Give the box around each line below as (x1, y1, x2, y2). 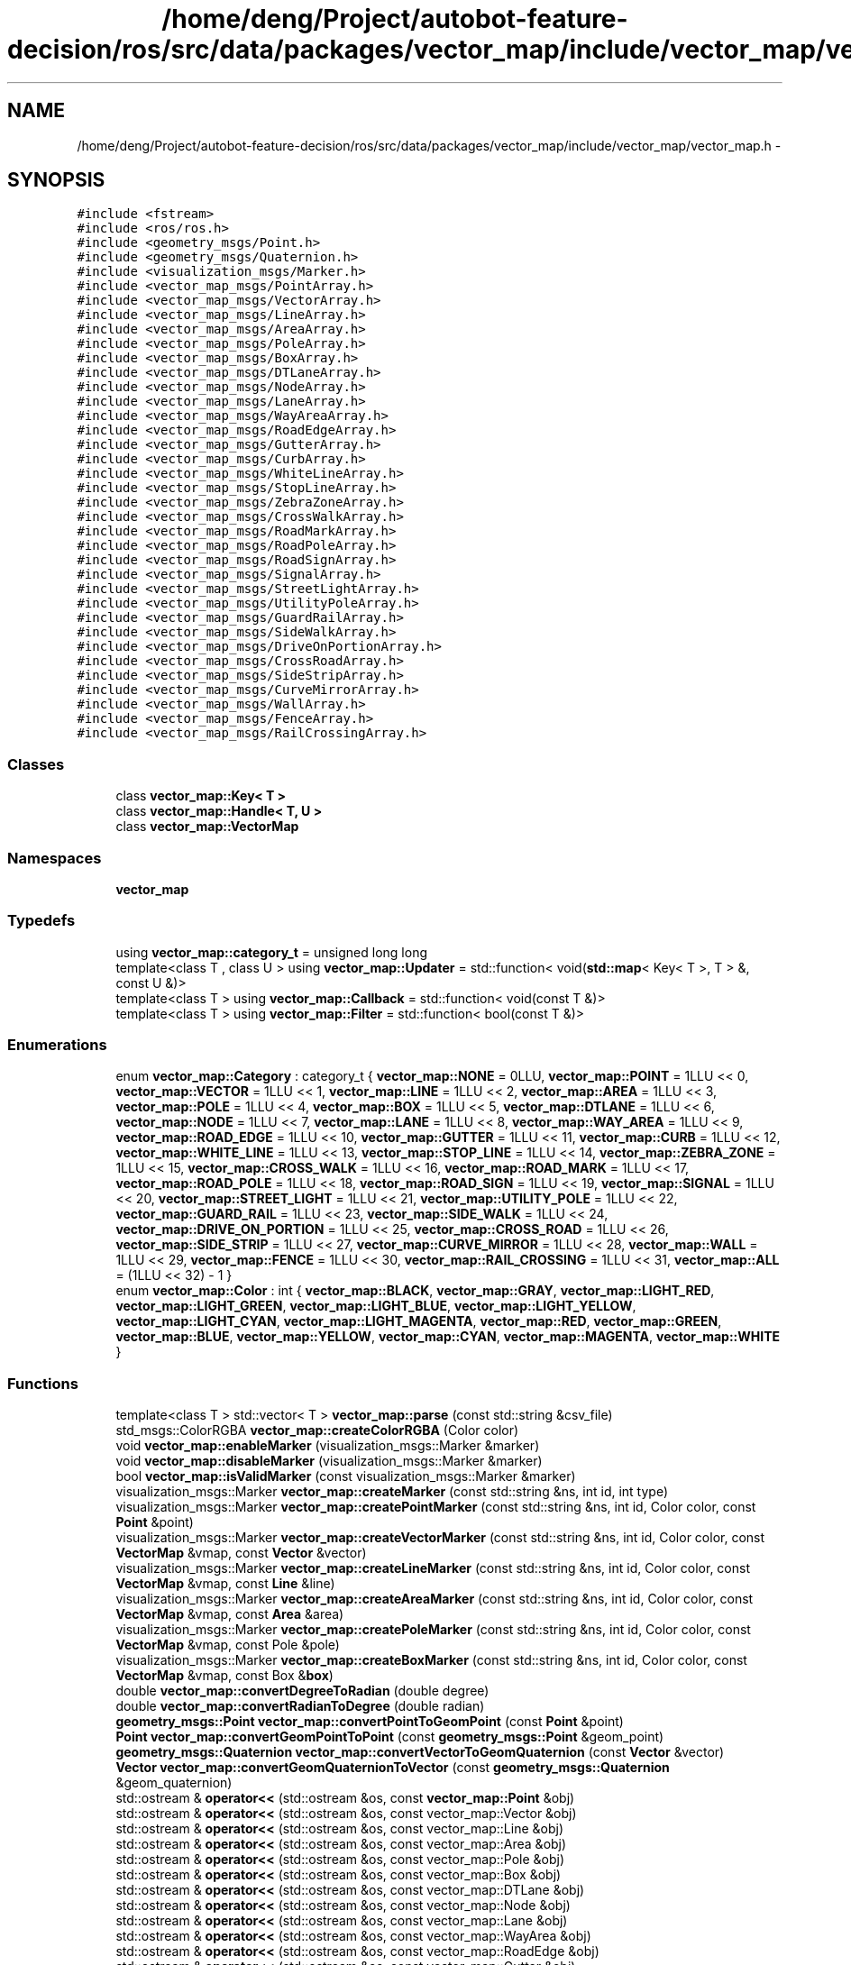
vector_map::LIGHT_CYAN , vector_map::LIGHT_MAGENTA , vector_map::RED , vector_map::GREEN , (115, 1313, 722, 1330)
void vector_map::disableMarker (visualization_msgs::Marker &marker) (115, 1453, 543, 1469)
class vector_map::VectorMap (115, 818, 299, 835)
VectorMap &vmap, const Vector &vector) (115, 1545, 367, 1561)
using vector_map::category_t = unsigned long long (115, 944, 427, 960)
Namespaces (7, 848, 102, 867)
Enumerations (7, 1036, 107, 1055)
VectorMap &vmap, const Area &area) (115, 1606, 344, 1622)
